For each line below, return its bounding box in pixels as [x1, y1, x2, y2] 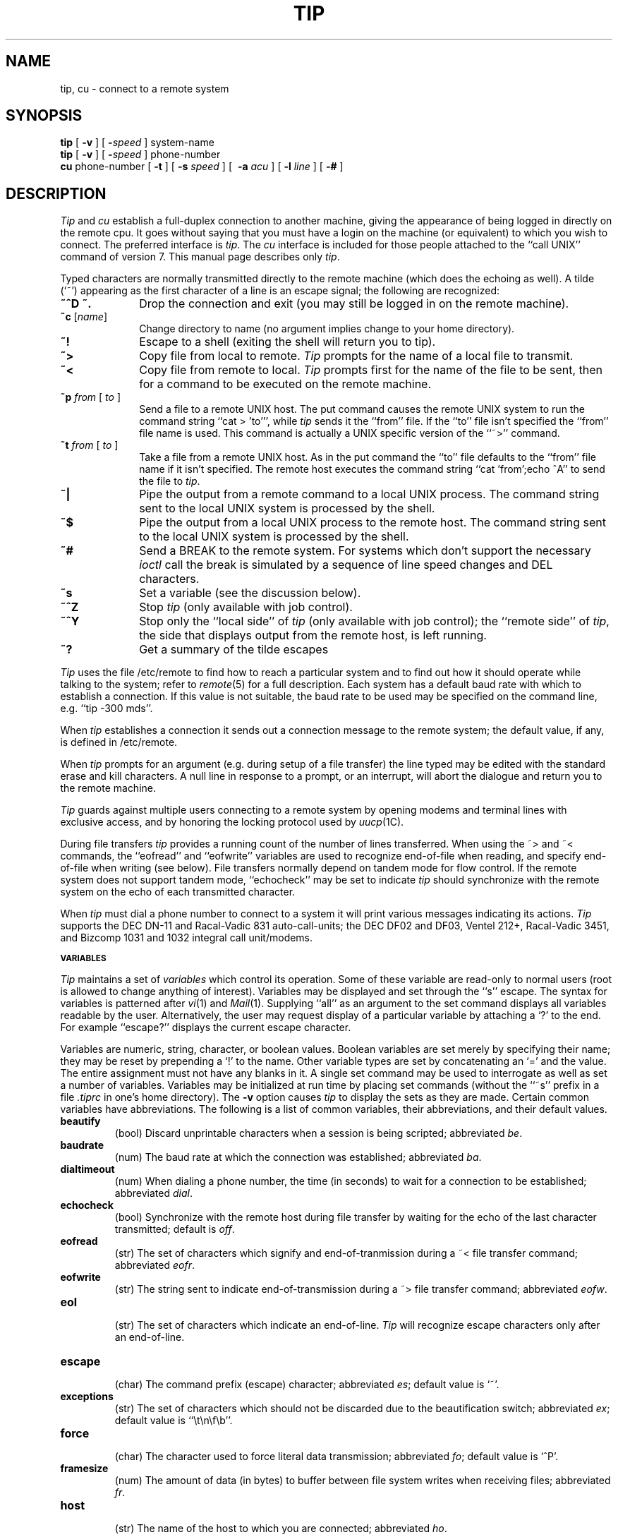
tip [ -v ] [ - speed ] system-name [60, 136, 214, 149]
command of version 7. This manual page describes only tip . [60, 251, 340, 263]
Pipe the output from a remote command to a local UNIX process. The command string [139, 487, 600, 502]
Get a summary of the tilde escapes [139, 642, 329, 657]
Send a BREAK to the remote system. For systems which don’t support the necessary [139, 543, 591, 558]
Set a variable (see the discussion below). [139, 586, 361, 601]
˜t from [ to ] [60, 439, 119, 452]
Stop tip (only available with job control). [139, 600, 353, 615]
